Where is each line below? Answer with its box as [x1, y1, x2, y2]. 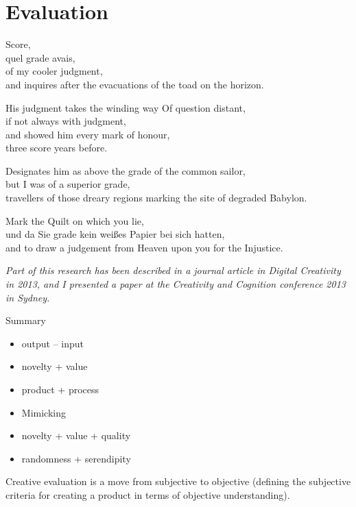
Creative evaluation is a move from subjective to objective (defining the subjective [5, 474, 351, 489]
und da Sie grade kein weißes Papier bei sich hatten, [5, 227, 225, 241]
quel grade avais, [5, 50, 75, 64]
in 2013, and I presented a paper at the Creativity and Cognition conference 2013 [5, 277, 346, 291]
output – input [21, 336, 84, 350]
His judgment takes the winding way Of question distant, [5, 100, 246, 114]
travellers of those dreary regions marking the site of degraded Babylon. [5, 190, 307, 205]
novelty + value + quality [21, 428, 131, 443]
